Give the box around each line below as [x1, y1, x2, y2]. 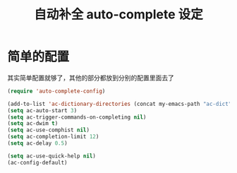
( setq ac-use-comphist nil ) [7, 126, 90, 134]
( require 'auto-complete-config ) [7, 88, 106, 95]
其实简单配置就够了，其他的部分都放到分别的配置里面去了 [7, 73, 174, 82]
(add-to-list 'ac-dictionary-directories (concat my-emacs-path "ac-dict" [7, 100, 232, 107]
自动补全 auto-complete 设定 [34, 6, 203, 23]
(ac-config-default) [7, 159, 68, 166]
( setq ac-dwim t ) [7, 120, 59, 127]
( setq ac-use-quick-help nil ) [7, 153, 97, 160]
